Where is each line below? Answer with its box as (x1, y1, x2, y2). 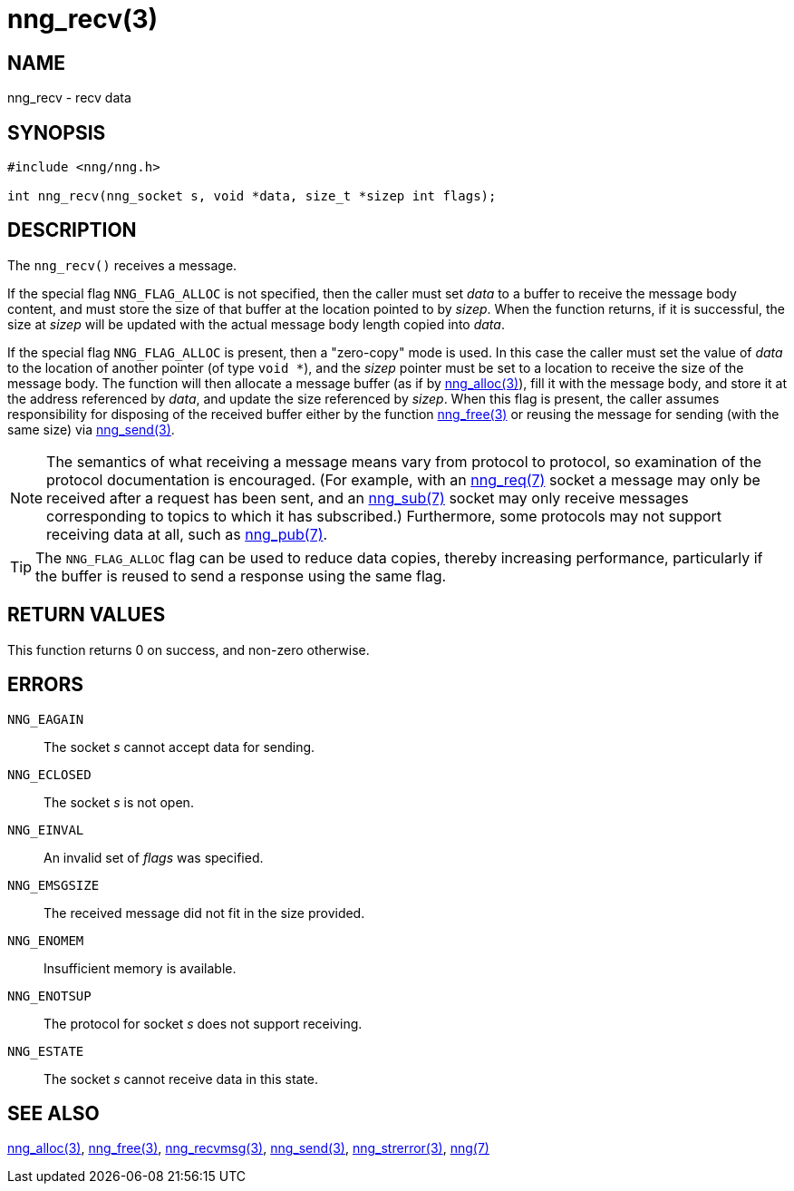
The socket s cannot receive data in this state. (44, 1070, 319, 1087)
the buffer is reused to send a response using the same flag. (35, 566, 447, 585)
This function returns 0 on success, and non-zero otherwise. (7, 641, 370, 658)
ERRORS (7, 673, 84, 697)
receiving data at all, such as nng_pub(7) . (46, 524, 328, 543)
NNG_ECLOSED (7, 766, 92, 782)
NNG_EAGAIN (7, 711, 84, 727)
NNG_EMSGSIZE (7, 877, 100, 893)
